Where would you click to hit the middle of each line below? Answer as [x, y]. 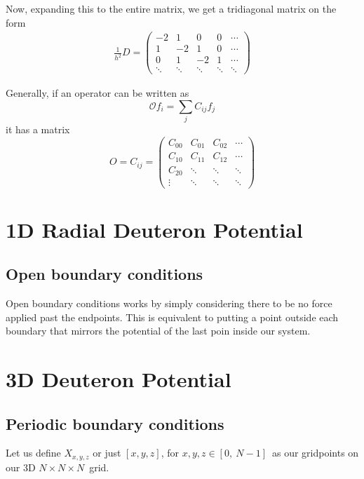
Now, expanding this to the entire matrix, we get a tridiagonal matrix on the [171, 8]
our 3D [21, 467]
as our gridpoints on [315, 453]
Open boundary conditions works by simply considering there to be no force [169, 303]
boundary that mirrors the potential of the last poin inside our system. [158, 331]
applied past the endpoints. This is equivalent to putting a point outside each [172, 317]
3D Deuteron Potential [119, 379]
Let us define [33, 453]
